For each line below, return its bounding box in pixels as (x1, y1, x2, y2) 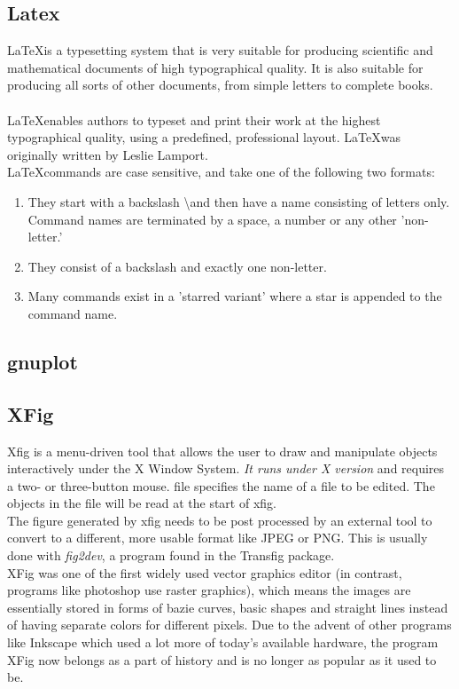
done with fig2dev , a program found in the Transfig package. (7, 546, 335, 565)
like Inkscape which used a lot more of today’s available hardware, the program (7, 633, 439, 652)
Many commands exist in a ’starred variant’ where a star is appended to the (27, 287, 442, 305)
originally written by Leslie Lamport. (7, 145, 208, 163)
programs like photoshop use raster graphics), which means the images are (7, 581, 411, 599)
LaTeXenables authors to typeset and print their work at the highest (7, 110, 381, 129)
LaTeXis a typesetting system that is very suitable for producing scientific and (7, 41, 433, 59)
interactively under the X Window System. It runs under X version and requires (7, 459, 445, 478)
